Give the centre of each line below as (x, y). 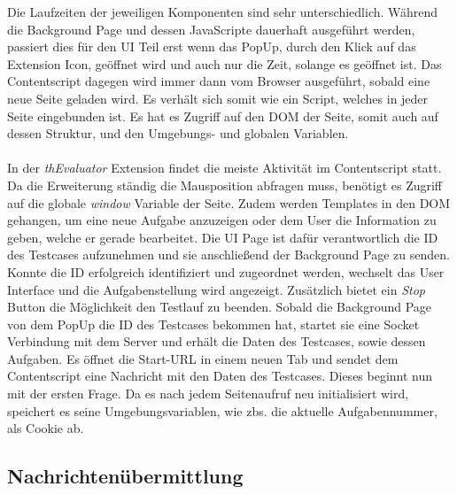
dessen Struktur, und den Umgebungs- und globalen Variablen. (178, 133)
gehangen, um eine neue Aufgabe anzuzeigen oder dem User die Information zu (222, 220)
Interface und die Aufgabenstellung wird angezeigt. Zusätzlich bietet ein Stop (216, 289)
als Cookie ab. (46, 428)
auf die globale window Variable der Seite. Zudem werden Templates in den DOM (229, 202)
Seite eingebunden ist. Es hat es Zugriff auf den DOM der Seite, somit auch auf (223, 116)
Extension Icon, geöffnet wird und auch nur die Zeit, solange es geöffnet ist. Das (225, 63)
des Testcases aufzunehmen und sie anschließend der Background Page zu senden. (228, 255)
